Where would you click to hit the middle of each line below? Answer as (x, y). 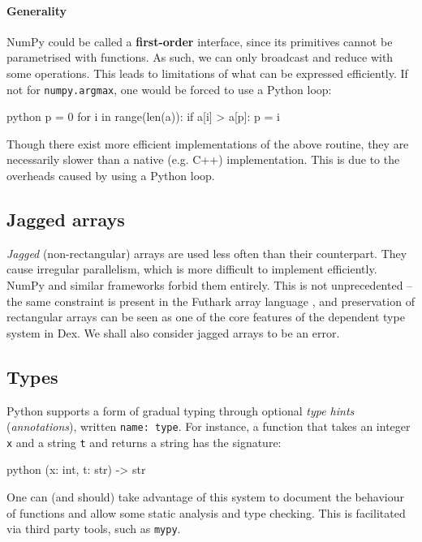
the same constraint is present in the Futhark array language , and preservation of (211, 301)
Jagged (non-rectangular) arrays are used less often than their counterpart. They (207, 253)
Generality (37, 10)
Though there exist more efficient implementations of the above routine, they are (208, 143)
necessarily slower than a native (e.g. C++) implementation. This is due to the (203, 159)
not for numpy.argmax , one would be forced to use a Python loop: (169, 89)
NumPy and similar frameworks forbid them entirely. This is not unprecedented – (210, 285)
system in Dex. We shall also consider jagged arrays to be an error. (173, 332)
